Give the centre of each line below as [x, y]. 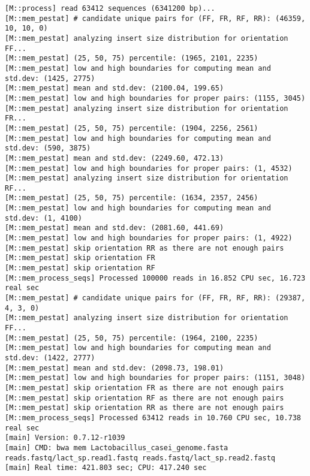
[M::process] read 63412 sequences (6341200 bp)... [110, 8]
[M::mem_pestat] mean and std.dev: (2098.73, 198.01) [115, 368]
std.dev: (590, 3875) [48, 148]
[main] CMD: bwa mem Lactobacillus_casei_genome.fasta [117, 448]
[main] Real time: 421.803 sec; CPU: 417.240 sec [106, 468]
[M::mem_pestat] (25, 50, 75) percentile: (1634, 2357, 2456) [132, 198]
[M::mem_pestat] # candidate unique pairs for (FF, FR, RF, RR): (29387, [155, 298]
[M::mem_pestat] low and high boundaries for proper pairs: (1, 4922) [149, 238]
